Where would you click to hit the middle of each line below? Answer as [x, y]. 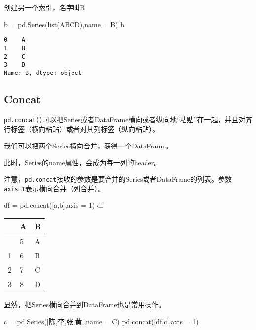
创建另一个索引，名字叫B [44, 7]
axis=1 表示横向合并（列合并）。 [54, 188]
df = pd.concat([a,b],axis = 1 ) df [54, 205]
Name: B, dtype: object [43, 73]
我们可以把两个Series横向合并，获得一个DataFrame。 [88, 145]
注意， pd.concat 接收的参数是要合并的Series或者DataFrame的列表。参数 [118, 179]
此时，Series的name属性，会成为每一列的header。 [83, 162]
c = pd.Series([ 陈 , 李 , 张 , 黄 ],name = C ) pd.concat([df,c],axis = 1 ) [101, 321]
